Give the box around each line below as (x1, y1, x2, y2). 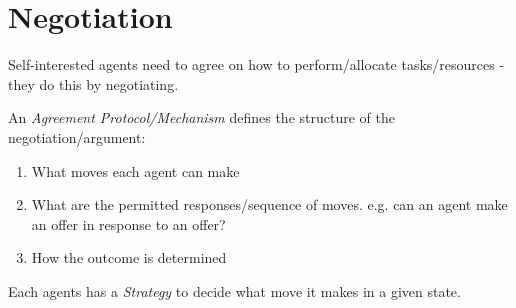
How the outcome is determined (31, 247, 227, 268)
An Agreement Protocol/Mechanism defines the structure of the (8, 107, 395, 128)
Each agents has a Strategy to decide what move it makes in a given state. (8, 280, 461, 301)
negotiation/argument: (8, 126, 146, 147)
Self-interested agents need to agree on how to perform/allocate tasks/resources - (8, 54, 505, 75)
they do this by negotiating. (8, 73, 179, 94)
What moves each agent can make (31, 160, 240, 181)
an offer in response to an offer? (31, 213, 226, 234)
